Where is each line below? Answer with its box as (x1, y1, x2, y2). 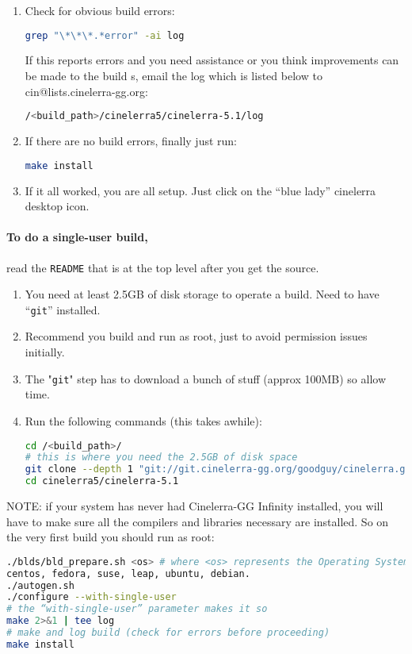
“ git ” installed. (25, 301, 101, 317)
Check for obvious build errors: (25, 2, 175, 18)
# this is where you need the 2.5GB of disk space (25, 452, 298, 464)
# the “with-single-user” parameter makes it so (6, 603, 268, 615)
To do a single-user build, (6, 229, 148, 245)
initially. (25, 344, 65, 360)
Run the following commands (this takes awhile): (25, 412, 262, 429)
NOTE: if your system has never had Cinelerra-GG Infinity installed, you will (6, 498, 383, 514)
